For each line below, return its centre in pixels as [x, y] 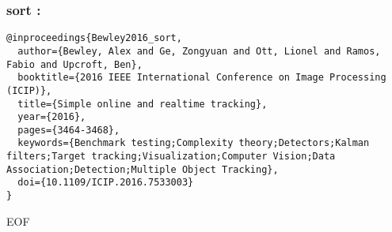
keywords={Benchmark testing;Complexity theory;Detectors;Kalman [194, 143]
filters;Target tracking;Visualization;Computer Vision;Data [171, 157]
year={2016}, [52, 117]
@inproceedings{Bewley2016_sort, [94, 38]
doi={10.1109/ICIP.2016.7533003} [106, 183]
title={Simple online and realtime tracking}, [143, 104]
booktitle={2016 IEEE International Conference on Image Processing [202, 78]
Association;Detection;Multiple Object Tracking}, [143, 169]
